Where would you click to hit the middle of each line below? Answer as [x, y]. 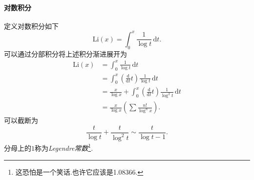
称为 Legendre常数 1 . [64, 147]
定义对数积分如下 [31, 26]
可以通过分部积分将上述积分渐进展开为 [65, 53]
